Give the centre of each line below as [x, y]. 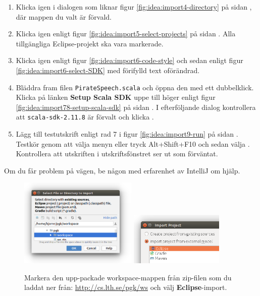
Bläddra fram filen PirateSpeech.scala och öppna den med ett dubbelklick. [135, 87]
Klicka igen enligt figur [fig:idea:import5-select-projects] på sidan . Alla [126, 34]
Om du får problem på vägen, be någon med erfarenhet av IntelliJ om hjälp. [122, 170]
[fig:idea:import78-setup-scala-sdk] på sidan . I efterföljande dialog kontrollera [136, 107]
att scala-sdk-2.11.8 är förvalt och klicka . [85, 117]
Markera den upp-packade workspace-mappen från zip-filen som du [128, 277]
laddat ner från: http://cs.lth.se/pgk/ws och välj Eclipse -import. [126, 287]
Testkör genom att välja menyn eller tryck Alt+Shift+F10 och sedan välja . [133, 143]
